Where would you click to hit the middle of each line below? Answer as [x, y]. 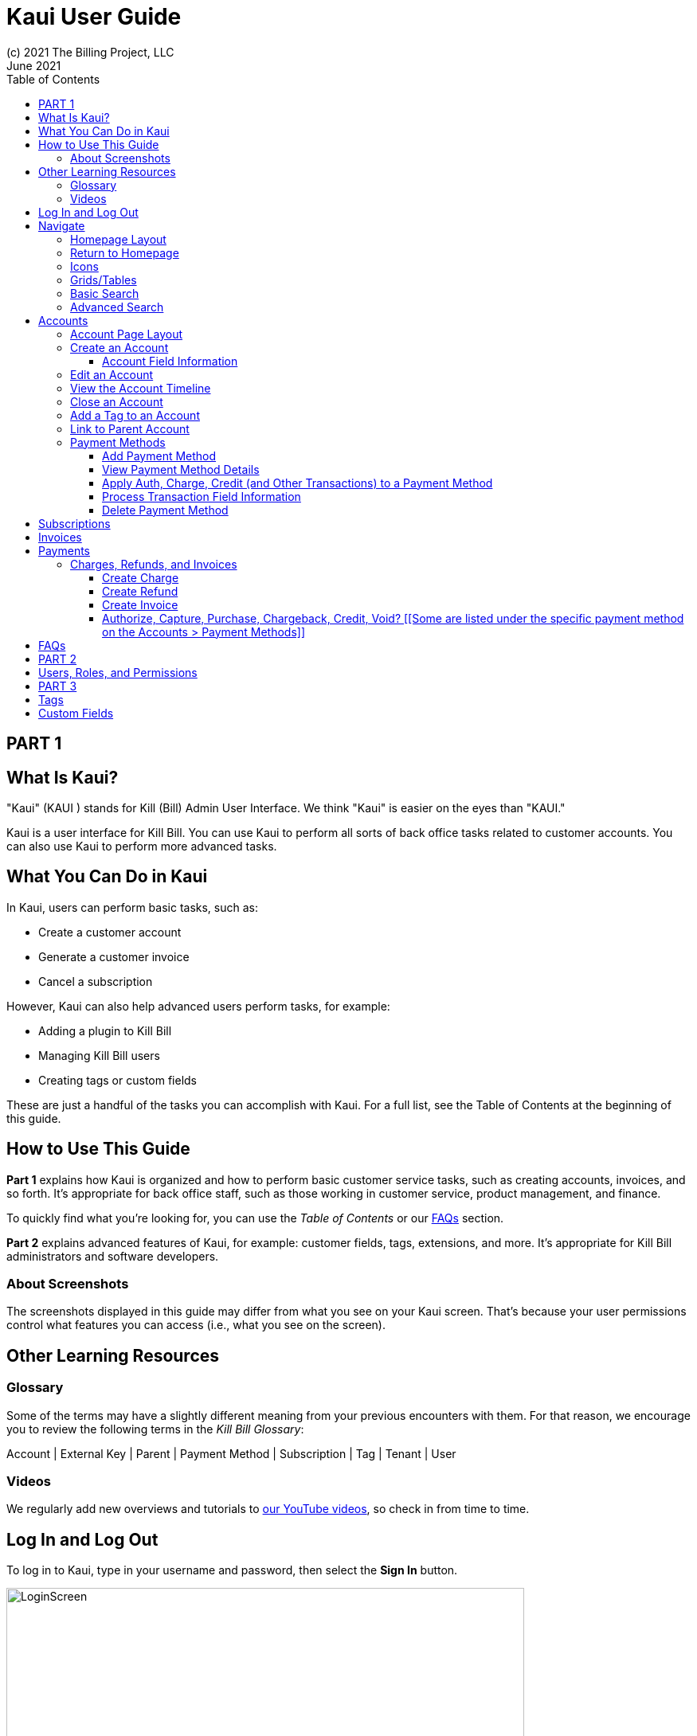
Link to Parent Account [130, 428]
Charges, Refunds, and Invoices [154, 564]
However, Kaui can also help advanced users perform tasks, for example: [198, 1006]
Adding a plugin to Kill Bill [105, 1030]
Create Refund [140, 591]
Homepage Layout [118, 239]
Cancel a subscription [96, 981]
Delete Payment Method [165, 510]
